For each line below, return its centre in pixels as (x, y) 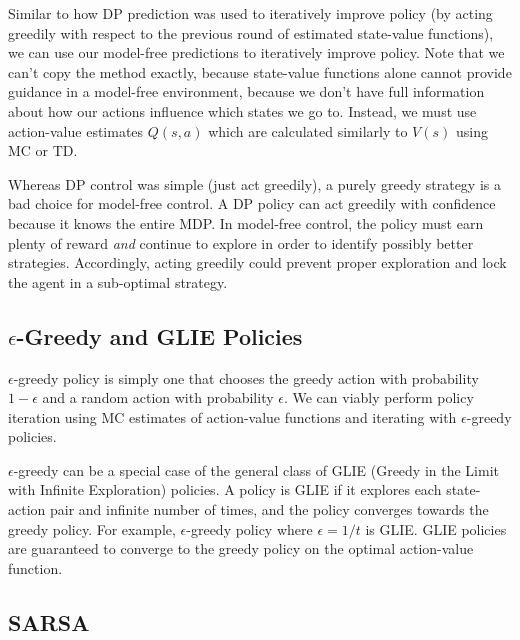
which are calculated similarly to (308, 130)
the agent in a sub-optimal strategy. (118, 281)
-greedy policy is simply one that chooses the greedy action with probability (246, 377)
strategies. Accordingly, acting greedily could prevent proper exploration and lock (257, 262)
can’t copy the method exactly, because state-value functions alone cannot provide (260, 71)
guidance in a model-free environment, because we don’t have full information (246, 91)
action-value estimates (76, 130)
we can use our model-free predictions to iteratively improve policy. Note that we (256, 52)
